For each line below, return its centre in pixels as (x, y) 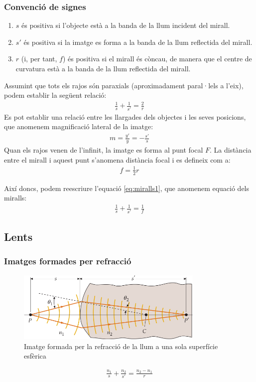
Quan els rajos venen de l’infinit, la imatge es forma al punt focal (104, 150)
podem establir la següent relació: (55, 95)
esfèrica (35, 356)
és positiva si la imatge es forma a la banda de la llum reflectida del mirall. (138, 42)
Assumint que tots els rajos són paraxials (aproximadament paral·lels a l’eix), (124, 85)
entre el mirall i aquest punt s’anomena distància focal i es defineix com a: (117, 159)
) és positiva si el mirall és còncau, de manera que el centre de (157, 59)
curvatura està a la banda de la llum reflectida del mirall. (103, 68)
